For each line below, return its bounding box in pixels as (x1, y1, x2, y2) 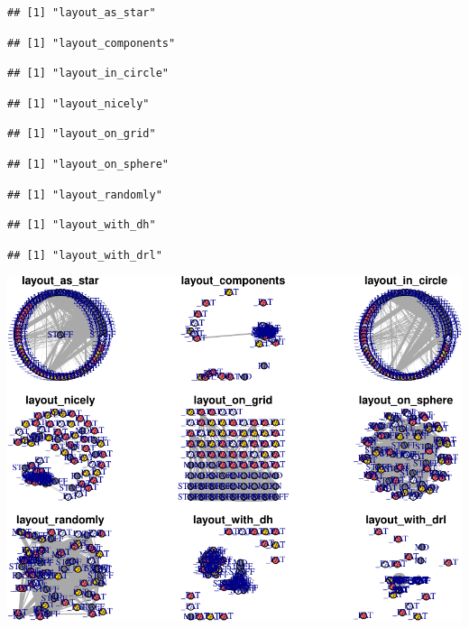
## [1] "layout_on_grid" (7, 127, 156, 141)
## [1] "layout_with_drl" (7, 248, 162, 262)
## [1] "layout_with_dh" (7, 218, 156, 232)
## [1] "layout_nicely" (7, 97, 150, 110)
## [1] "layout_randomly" (7, 188, 162, 201)
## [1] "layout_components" (7, 36, 176, 50)
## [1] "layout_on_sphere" (7, 157, 169, 171)
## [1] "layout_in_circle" (7, 67, 169, 80)
